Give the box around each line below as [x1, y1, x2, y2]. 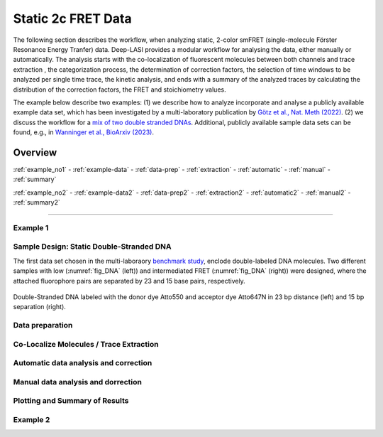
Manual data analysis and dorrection [13, 377, 142, 387]
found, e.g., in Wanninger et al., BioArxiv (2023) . [13, 128, 154, 136]
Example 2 [13, 414, 50, 424]
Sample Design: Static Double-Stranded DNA [13, 242, 172, 252]
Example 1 [13, 222, 49, 232]
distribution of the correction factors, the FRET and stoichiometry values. [13, 85, 226, 94]
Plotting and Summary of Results [13, 396, 129, 406]
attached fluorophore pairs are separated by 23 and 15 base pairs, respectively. [13, 276, 246, 285]
